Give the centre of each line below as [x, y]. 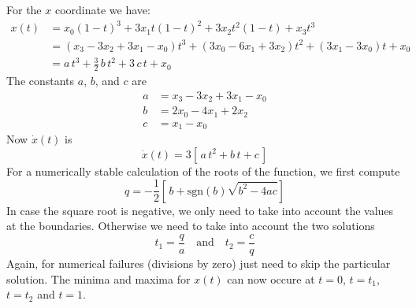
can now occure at [271, 278]
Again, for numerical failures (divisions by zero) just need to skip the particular [199, 263]
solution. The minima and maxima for [98, 278]
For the [24, 9]
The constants [41, 81]
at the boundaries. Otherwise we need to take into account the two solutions [191, 226]
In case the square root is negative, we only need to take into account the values [200, 210]
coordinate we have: [102, 9]
